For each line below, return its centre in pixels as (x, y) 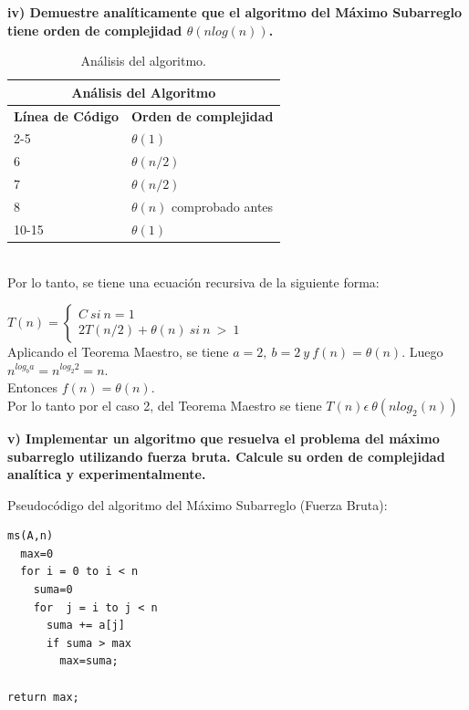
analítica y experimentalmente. (107, 474)
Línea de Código (66, 115)
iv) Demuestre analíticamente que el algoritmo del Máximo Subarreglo (235, 12)
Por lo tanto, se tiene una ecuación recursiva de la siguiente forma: (193, 282)
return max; (43, 697)
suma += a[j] (85, 626)
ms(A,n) (31, 536)
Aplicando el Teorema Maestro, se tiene (118, 352)
